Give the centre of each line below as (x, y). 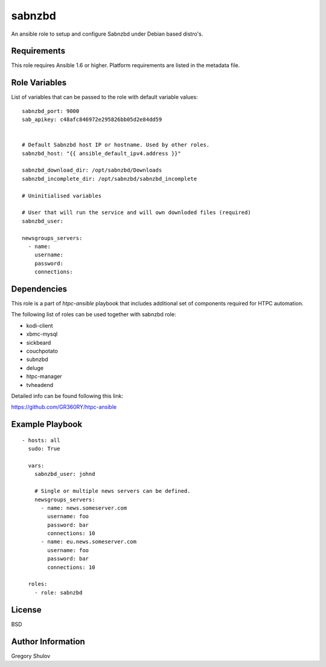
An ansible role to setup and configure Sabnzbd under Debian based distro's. (107, 34)
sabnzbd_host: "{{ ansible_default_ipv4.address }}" (101, 153)
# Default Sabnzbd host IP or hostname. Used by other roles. (116, 145)
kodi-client (40, 325)
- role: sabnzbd (58, 592)
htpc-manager (44, 376)
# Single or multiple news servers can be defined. (112, 491)
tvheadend (40, 385)
